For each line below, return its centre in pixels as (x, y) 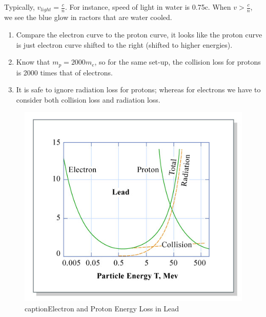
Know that (33, 62)
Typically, (19, 7)
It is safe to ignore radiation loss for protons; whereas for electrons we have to (138, 90)
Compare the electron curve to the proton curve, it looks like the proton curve (139, 35)
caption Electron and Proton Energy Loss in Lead (102, 308)
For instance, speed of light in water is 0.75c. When (150, 7)
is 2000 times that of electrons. (64, 72)
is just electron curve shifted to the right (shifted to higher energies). (124, 44)
